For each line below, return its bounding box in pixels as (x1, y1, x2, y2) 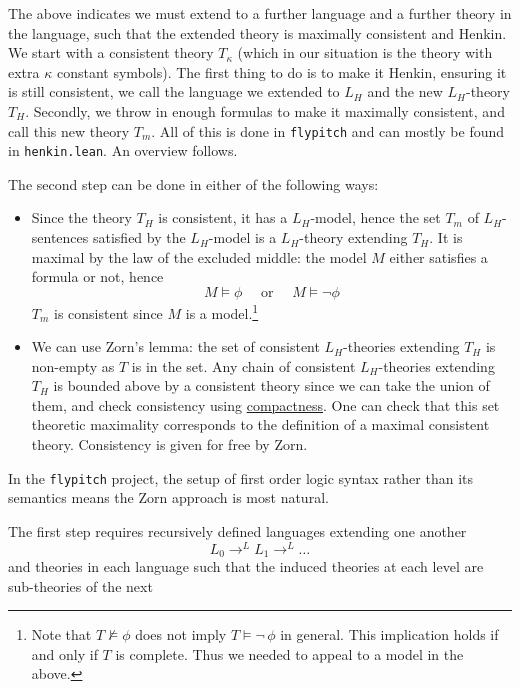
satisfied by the (92, 227, 186, 248)
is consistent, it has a (158, 207, 288, 228)
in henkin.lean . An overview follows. (8, 140, 238, 161)
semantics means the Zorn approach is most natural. (8, 487, 329, 508)
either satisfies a (389, 246, 488, 267)
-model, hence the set (310, 207, 441, 228)
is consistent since (54, 302, 163, 323)
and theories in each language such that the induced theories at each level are (8, 556, 484, 577)
